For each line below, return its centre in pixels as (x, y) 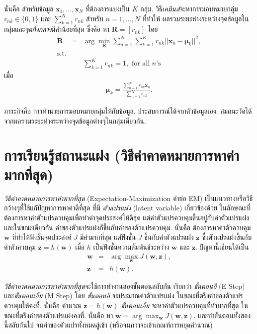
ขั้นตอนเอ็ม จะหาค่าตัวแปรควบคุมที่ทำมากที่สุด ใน (184, 305)
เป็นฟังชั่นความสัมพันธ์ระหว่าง (131, 246)
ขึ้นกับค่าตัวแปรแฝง (169, 237)
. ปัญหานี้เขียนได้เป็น (222, 246)
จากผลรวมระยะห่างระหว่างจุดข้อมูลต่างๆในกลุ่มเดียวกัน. (75, 120)
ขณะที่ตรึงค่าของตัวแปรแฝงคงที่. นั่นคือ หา (59, 315)
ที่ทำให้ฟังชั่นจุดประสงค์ (42, 237)
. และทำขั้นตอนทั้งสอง (222, 315)
